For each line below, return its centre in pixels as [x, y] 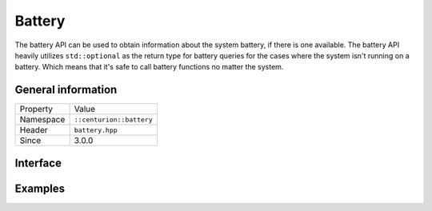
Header [34, 130]
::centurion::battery [113, 119]
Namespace [42, 120]
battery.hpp [96, 130]
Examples [40, 188]
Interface [38, 163]
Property [36, 109]
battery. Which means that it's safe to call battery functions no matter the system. [149, 67]
